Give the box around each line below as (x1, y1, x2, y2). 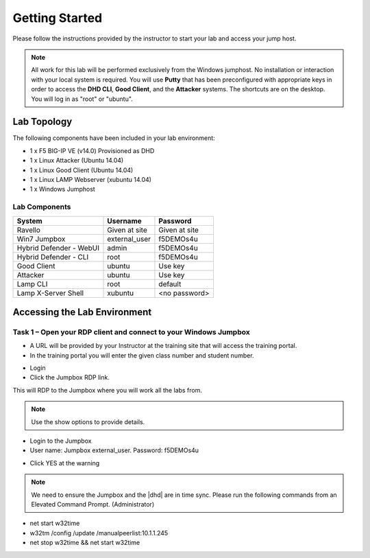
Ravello (16, 225, 41, 235)
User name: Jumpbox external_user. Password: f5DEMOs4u (29, 446, 199, 454)
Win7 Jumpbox (16, 234, 66, 244)
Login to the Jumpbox (29, 437, 92, 445)
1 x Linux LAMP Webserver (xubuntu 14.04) (29, 175, 152, 183)
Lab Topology (12, 116, 73, 128)
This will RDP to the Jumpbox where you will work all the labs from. (12, 386, 202, 394)
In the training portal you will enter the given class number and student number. (29, 351, 254, 360)
